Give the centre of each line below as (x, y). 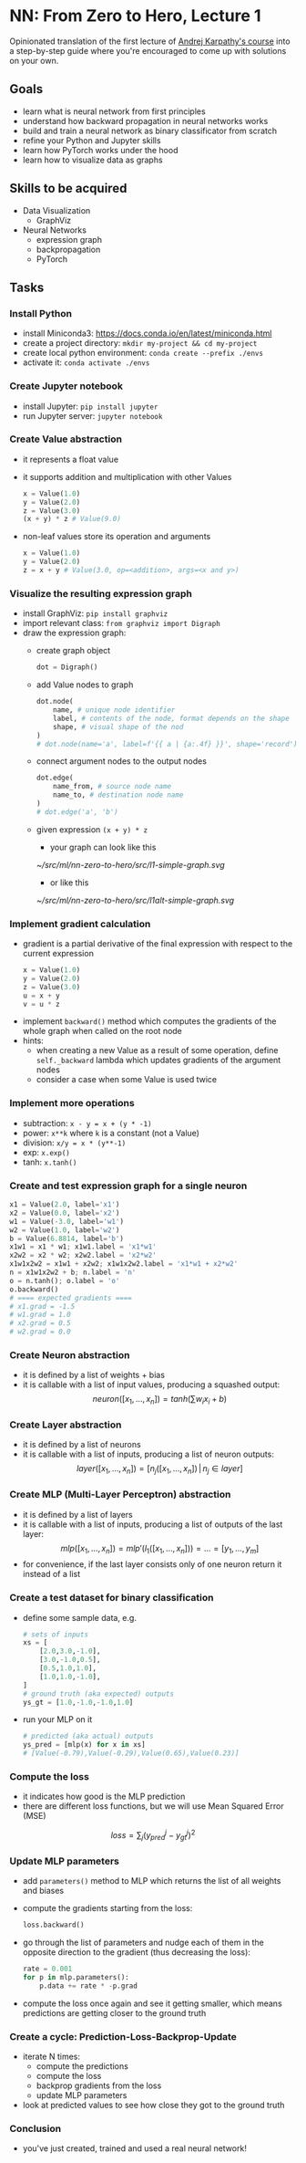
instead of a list (51, 1574)
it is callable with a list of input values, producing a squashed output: (151, 1385)
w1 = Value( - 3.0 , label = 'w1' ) (67, 1221)
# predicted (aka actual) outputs (88, 1736)
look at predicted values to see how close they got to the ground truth (153, 2105)
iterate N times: (51, 2056)
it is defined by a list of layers (78, 1514)
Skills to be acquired (68, 188)
